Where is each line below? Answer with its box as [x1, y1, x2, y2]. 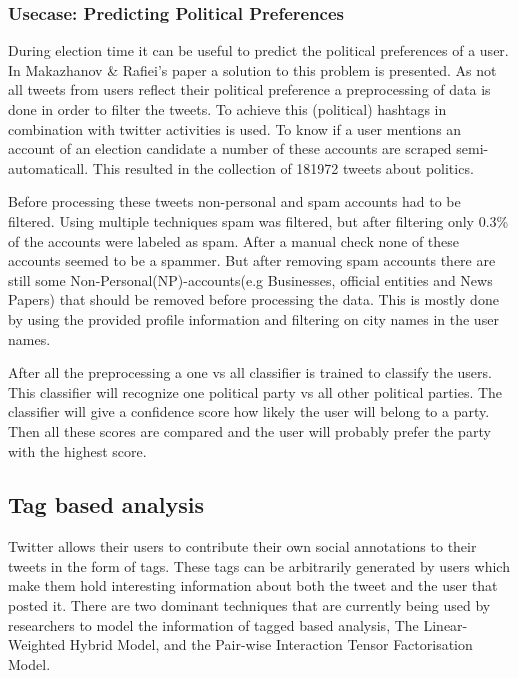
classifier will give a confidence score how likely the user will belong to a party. [8, 401, 490, 422]
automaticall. [8, 157, 89, 178]
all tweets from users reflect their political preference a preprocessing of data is [8, 79, 491, 100]
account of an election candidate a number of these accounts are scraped [8, 138, 452, 159]
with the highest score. [8, 440, 147, 461]
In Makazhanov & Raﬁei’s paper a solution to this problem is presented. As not [8, 59, 497, 80]
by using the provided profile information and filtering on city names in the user [8, 308, 499, 329]
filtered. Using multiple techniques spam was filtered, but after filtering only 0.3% [8, 210, 509, 231]
